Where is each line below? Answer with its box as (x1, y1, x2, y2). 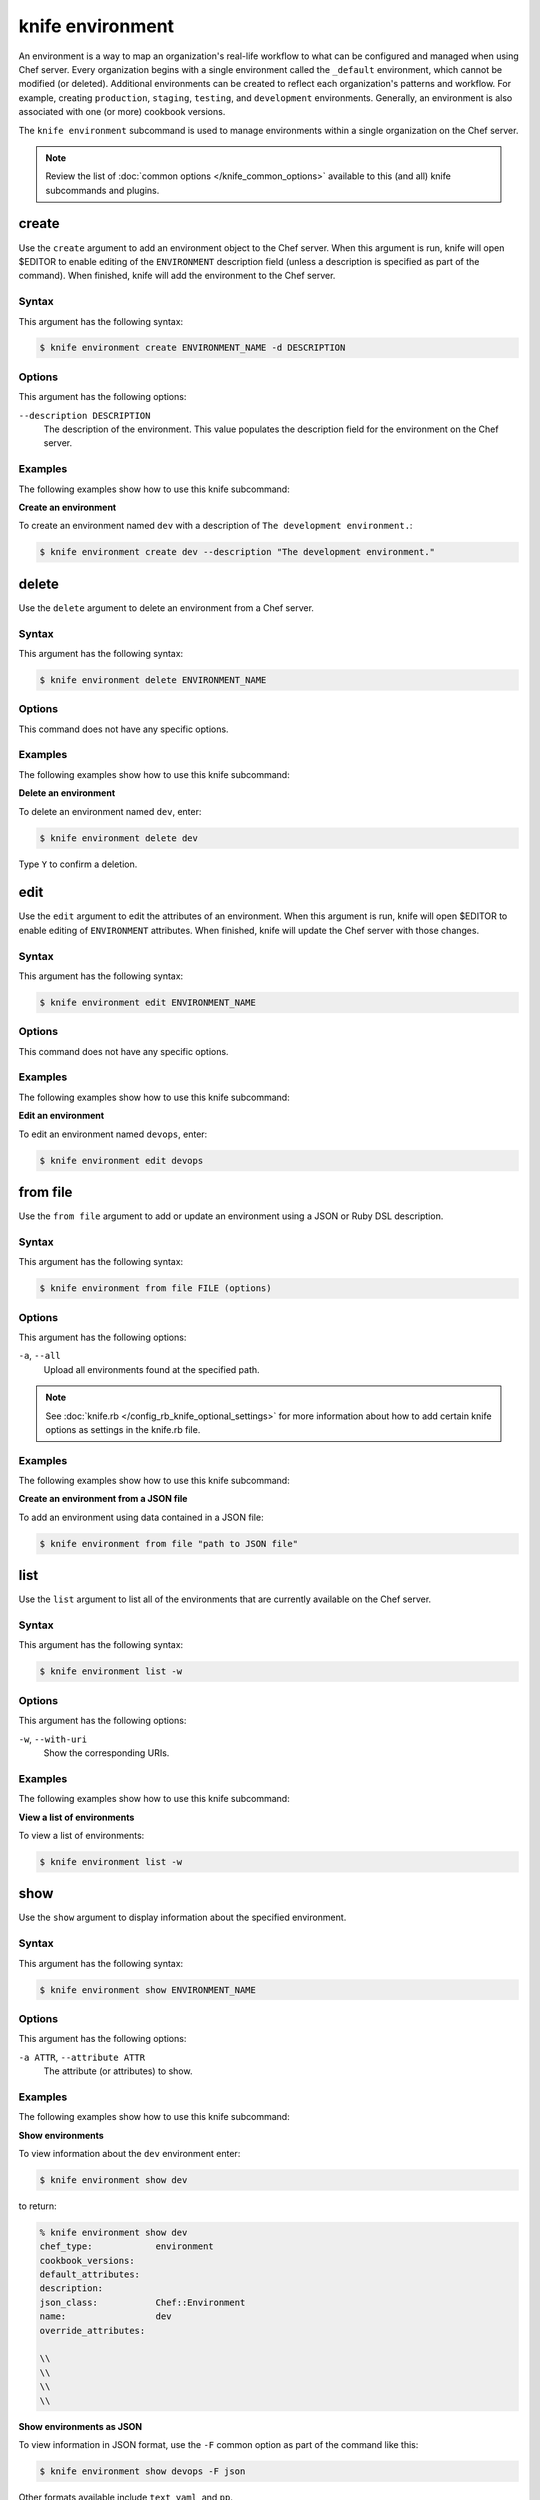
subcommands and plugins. (45, 184, 160, 196)
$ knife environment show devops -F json (39, 2465, 246, 2477)
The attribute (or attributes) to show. (43, 2065, 193, 2077)
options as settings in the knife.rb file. (45, 1423, 201, 1435)
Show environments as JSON (18, 2420, 143, 2432)
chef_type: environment (39, 2241, 214, 2252)
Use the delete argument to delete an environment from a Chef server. (18, 601, 315, 614)
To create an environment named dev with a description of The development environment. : (18, 520, 413, 532)
